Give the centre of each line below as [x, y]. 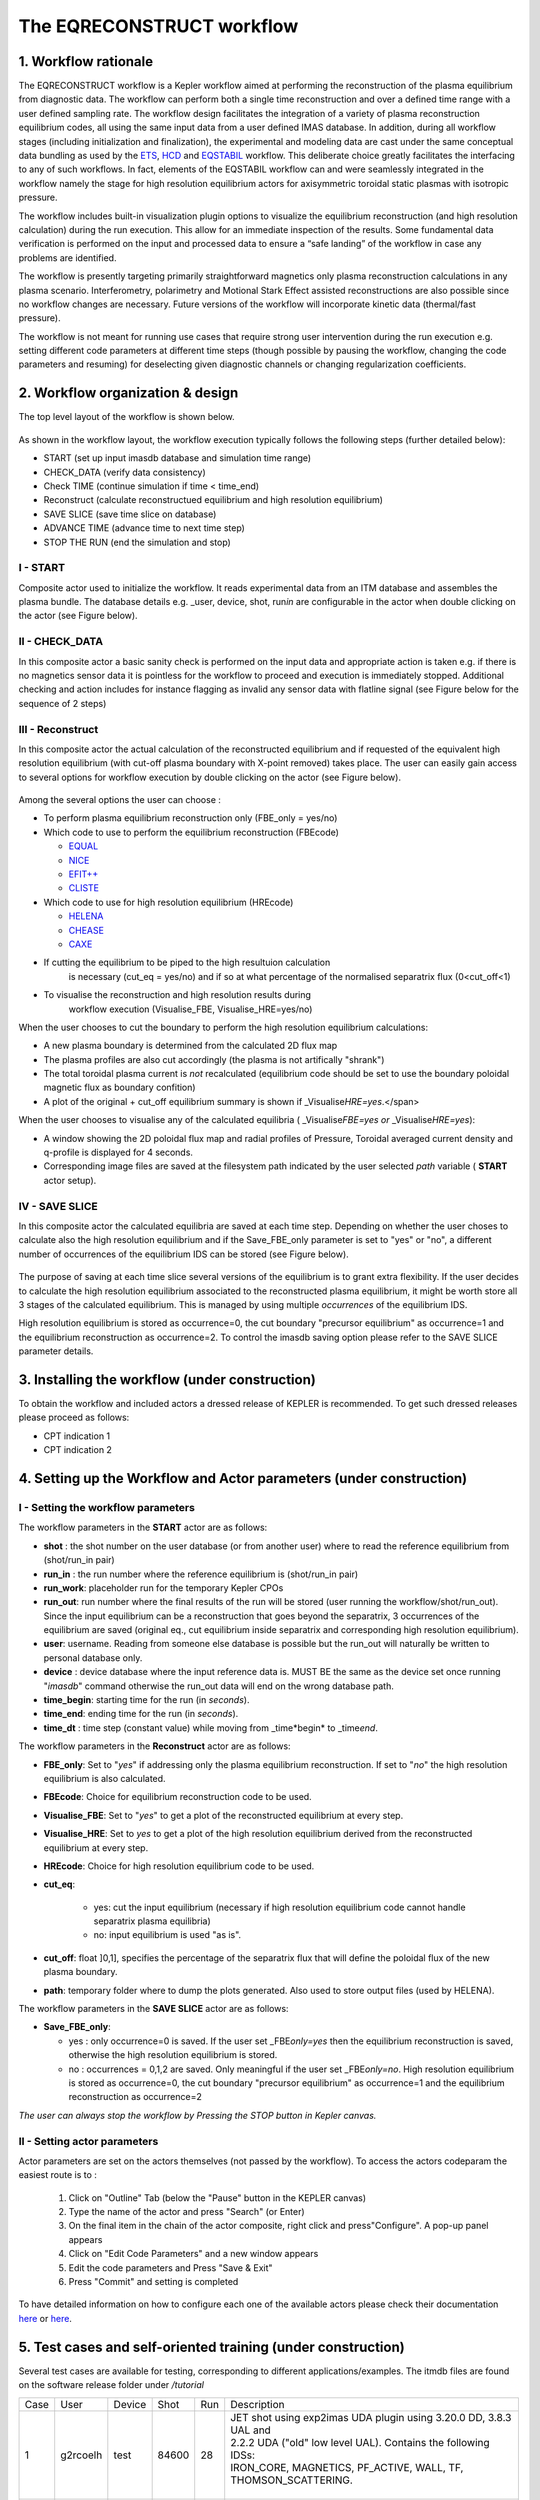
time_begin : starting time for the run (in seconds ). [146, 1700]
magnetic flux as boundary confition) [119, 1087]
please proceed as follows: [74, 1417]
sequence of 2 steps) [62, 703]
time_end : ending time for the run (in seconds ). [141, 1714]
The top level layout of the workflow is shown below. [126, 417]
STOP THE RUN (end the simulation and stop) [137, 542]
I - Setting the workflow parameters [106, 1507]
